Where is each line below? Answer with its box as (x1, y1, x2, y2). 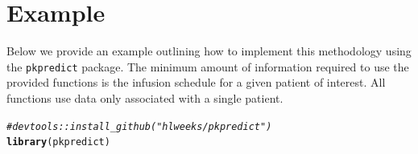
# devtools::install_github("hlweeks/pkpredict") (6, 120, 272, 132)
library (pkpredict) (6, 136, 110, 148)
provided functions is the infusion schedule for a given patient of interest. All (6, 74, 386, 91)
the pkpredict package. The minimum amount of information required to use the (6, 58, 409, 75)
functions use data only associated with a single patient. (6, 89, 283, 106)
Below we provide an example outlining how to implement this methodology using (6, 43, 412, 59)
